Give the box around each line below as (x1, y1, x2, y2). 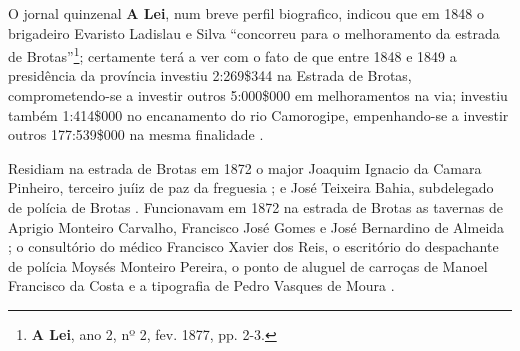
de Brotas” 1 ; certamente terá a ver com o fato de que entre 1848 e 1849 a (8, 43, 457, 66)
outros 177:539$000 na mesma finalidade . (8, 124, 264, 145)
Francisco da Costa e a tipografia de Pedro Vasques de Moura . (8, 275, 395, 296)
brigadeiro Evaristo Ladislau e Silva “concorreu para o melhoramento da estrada (8, 22, 500, 43)
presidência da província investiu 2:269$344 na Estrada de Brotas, (8, 65, 412, 86)
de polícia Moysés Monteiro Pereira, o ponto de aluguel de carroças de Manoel (8, 255, 488, 276)
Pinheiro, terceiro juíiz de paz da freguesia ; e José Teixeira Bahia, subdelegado (8, 177, 494, 198)
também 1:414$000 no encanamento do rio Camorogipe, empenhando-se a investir (8, 104, 509, 125)
